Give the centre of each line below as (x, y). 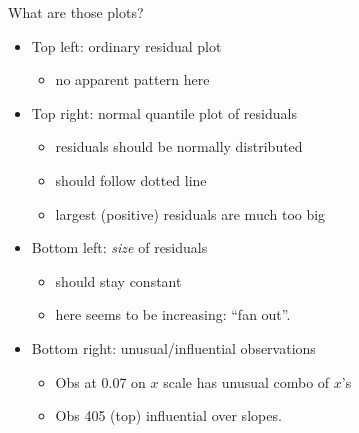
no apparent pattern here (132, 79)
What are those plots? (76, 12)
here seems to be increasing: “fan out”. (173, 314)
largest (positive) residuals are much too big (190, 213)
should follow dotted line (131, 179)
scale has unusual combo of (246, 381)
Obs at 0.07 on (100, 381)
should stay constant (118, 280)
